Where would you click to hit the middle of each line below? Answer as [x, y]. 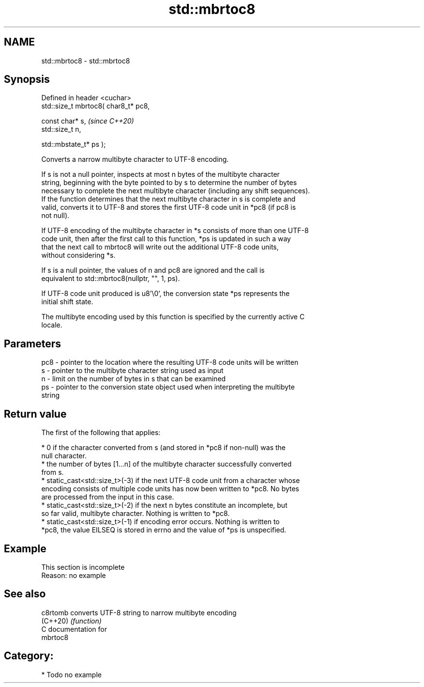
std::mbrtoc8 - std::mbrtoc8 [86, 61]
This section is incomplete [83, 567]
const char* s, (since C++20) [88, 121]
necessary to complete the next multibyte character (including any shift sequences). [176, 191]
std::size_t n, [61, 129]
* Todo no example [71, 674]
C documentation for [74, 629]
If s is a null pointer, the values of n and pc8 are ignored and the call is [153, 270]
